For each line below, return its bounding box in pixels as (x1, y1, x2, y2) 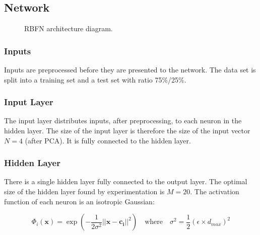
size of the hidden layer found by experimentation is (4, 186, 165, 197)
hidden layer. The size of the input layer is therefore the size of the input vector (4, 125, 250, 136)
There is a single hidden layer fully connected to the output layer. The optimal (4, 176, 247, 187)
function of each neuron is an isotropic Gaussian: (4, 196, 155, 206)
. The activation (190, 186, 239, 197)
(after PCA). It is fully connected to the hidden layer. (25, 135, 191, 145)
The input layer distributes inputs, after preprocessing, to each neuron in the (4, 115, 242, 126)
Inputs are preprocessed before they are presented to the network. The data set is (4, 64, 256, 75)
